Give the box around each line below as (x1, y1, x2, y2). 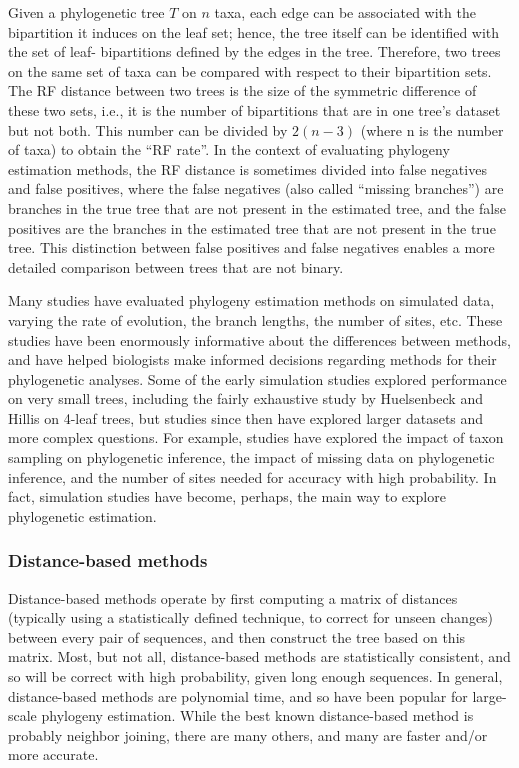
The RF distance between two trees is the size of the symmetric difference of (8, 80, 477, 101)
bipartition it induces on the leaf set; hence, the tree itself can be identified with (8, 21, 500, 42)
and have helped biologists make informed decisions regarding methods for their (8, 349, 497, 370)
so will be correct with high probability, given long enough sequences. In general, (8, 666, 503, 687)
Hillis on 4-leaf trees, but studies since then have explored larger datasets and (8, 407, 484, 428)
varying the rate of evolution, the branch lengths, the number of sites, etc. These (8, 309, 503, 330)
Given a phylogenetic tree (8, 2, 165, 22)
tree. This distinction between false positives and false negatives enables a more (8, 237, 495, 258)
